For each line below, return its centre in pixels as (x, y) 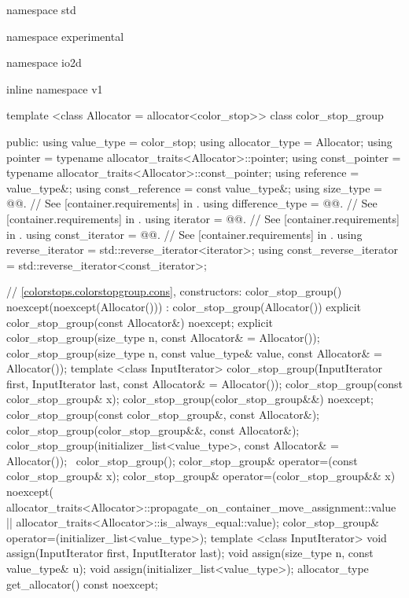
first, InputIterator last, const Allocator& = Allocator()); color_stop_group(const (204, 383)
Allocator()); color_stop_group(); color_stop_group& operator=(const (182, 460)
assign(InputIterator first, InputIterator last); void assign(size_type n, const (190, 553)
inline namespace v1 (55, 88)
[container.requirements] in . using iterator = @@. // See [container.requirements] (203, 218)
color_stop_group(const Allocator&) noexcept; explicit (140, 322)
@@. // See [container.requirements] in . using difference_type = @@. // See (192, 203)
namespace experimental (65, 36)
